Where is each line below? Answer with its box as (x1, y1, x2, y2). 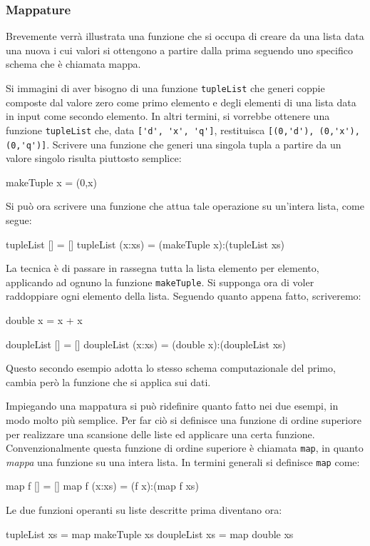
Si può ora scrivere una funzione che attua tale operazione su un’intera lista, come (6, 198, 364, 213)
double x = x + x (6, 312, 83, 327)
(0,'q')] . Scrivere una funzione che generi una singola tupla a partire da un (6, 136, 341, 151)
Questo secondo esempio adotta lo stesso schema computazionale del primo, (6, 360, 336, 375)
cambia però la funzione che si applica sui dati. (6, 374, 211, 389)
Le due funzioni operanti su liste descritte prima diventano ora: (6, 502, 282, 517)
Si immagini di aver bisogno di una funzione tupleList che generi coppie (6, 81, 325, 95)
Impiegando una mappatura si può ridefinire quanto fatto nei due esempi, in (6, 398, 339, 413)
